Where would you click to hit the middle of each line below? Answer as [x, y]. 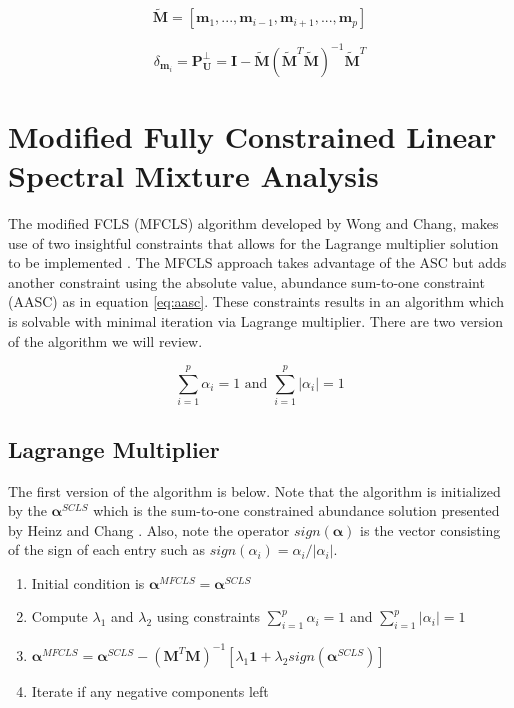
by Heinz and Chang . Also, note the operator [149, 529]
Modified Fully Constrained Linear [252, 135]
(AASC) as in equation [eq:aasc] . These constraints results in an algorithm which [256, 301]
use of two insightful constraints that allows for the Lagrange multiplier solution [253, 242]
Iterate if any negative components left [150, 690]
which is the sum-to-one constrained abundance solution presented [296, 510]
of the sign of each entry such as [107, 549]
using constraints [208, 616]
